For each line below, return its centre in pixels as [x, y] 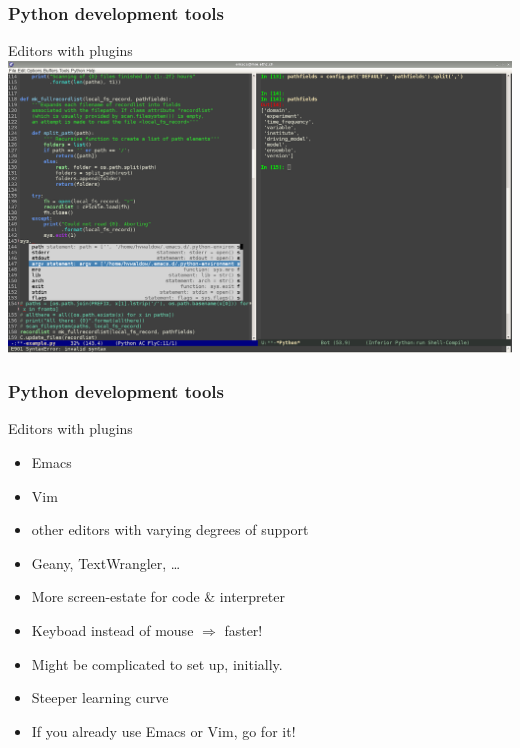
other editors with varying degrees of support [170, 529]
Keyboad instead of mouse [112, 630]
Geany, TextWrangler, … [106, 562]
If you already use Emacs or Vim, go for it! [163, 730]
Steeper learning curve [100, 697]
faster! [243, 630]
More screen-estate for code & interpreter [158, 596]
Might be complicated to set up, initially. [157, 663]
